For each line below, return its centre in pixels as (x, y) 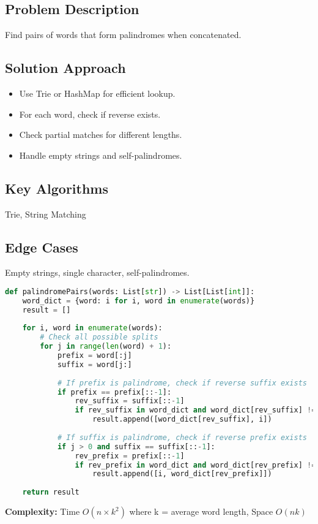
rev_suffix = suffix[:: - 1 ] (130, 401)
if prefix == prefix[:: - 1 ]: (114, 392)
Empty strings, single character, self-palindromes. (97, 272)
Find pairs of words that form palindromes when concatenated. (123, 35)
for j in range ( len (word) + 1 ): (106, 347)
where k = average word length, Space (201, 511)
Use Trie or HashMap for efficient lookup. (97, 93)
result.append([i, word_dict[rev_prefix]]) (182, 474)
